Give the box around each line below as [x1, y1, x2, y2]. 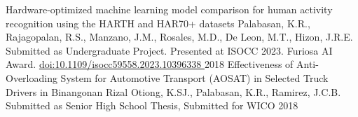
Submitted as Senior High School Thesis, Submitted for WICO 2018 [6, 98, 298, 113]
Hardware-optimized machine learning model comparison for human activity [6, 2, 333, 16]
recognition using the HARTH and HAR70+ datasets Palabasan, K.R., [6, 15, 310, 30]
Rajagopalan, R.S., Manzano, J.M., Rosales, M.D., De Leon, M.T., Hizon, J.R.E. [6, 29, 353, 44]
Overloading [6, 70, 57, 85]
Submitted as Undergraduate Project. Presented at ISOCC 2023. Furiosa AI [6, 43, 333, 57]
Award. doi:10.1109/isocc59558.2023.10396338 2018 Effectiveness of [6, 57, 294, 71]
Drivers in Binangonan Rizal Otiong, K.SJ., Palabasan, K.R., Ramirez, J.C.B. [6, 84, 341, 99]
